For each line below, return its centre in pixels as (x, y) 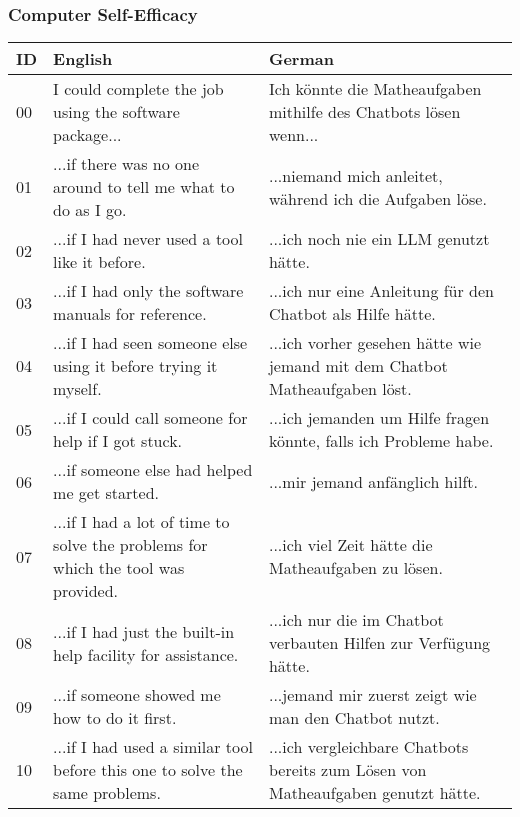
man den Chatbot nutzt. (354, 718)
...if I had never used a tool (148, 239)
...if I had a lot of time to (141, 522)
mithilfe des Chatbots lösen (364, 112)
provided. (86, 591)
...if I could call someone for (150, 418)
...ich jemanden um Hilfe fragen (379, 418)
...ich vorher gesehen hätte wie (375, 343)
